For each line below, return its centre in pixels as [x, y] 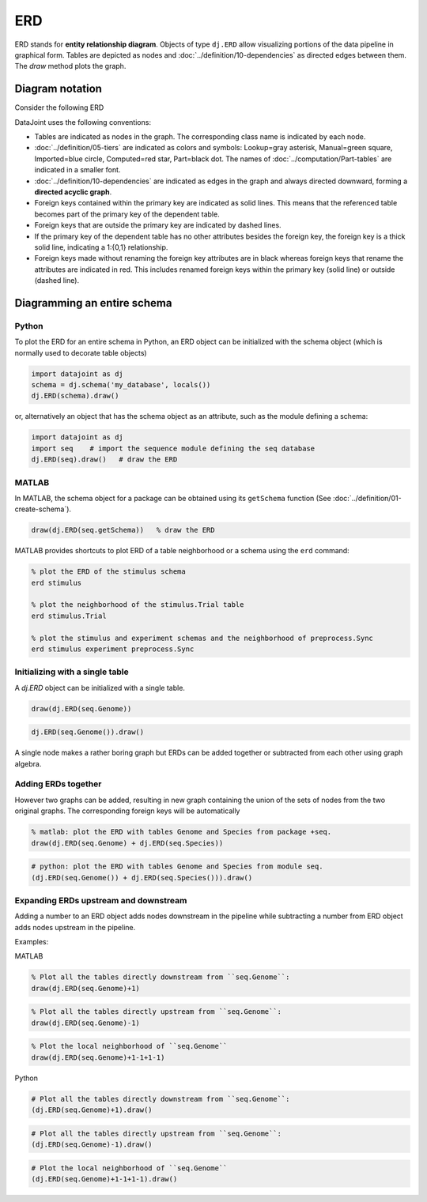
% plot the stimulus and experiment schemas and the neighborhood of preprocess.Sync [202, 638]
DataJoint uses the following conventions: [83, 122]
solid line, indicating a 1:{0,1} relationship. [101, 247]
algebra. [28, 763]
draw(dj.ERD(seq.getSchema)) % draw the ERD [123, 530]
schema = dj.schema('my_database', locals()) [121, 385]
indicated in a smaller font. [77, 170]
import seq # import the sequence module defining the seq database [173, 448]
